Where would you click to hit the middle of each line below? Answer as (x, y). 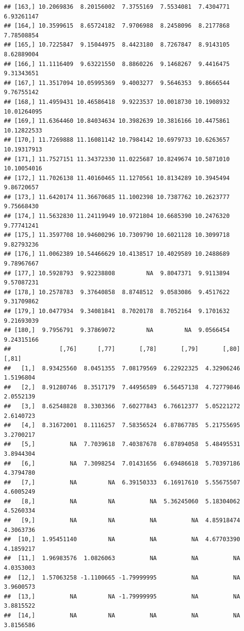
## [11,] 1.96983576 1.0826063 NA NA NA (122, 558)
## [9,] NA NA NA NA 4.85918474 (122, 521)
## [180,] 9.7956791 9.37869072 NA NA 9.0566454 (117, 330)
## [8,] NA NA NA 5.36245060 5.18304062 (122, 501)
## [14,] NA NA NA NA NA (122, 615)
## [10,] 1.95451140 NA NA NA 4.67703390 (122, 540)
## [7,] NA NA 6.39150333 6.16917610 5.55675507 (122, 482)
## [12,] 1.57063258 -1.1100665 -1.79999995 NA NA (122, 577)
